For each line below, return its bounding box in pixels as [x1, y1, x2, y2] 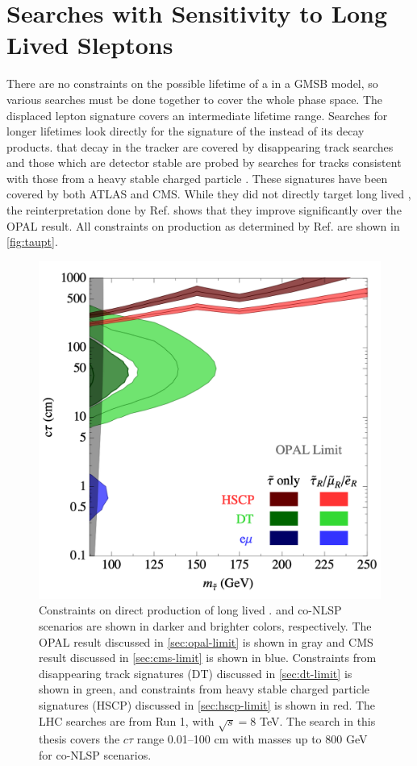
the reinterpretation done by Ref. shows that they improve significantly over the [6, 202, 402, 219]
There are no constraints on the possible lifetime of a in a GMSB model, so [6, 75, 378, 92]
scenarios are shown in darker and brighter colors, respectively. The [39, 618, 372, 635]
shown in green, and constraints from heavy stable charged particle [39, 681, 370, 697]
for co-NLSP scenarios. [39, 746, 152, 763]
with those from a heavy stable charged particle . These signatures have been [6, 169, 388, 186]
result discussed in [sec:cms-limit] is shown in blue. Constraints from [39, 649, 377, 666]
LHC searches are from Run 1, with [39, 712, 215, 729]
